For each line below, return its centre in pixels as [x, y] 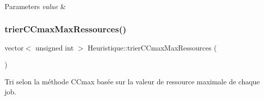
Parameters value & [35, 6]
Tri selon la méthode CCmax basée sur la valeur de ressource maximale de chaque [132, 81]
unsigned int [54, 47]
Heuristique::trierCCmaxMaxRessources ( [152, 47]
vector [14, 47]
